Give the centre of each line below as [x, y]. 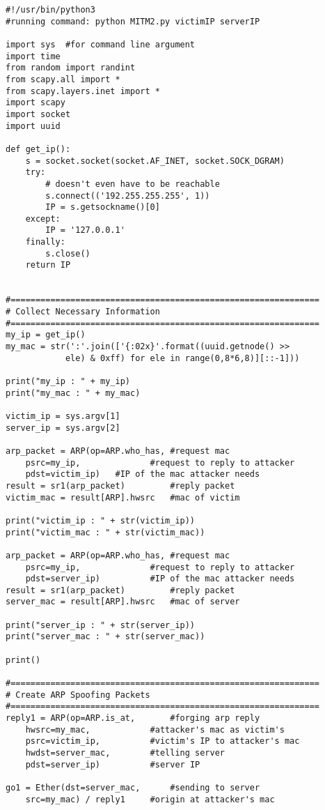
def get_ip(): [38, 149]
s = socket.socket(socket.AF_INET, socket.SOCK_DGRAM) [155, 161]
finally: [45, 242]
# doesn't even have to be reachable [133, 184]
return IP [48, 265]
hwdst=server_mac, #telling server [125, 753]
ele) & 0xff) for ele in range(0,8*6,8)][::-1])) [182, 358]
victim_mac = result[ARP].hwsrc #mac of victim [123, 497]
